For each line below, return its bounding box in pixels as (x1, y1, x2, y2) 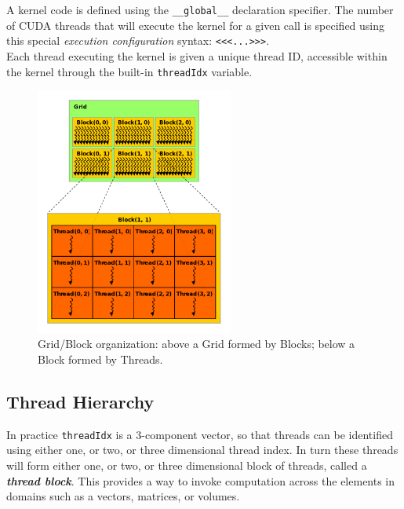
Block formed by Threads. (38, 350, 163, 367)
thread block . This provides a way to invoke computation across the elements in (6, 472, 395, 489)
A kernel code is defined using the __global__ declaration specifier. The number (6, 2, 394, 17)
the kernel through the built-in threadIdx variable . (6, 63, 253, 79)
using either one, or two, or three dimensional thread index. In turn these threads (6, 441, 399, 458)
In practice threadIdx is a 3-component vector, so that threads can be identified (6, 426, 393, 442)
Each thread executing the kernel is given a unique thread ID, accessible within (6, 47, 388, 64)
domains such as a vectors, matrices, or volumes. (6, 488, 240, 504)
